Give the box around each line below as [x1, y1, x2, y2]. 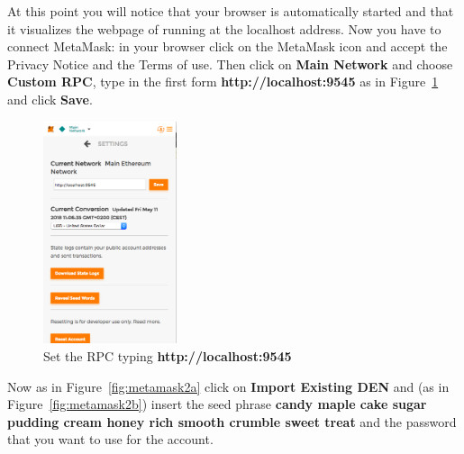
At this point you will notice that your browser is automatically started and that [7, 2, 454, 20]
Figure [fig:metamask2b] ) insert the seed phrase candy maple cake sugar [7, 395, 427, 413]
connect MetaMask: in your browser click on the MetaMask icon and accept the [7, 37, 448, 56]
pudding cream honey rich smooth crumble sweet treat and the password [7, 412, 457, 431]
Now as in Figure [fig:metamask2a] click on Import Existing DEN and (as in [7, 377, 450, 395]
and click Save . [7, 89, 93, 108]
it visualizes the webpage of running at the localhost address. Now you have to [7, 19, 441, 38]
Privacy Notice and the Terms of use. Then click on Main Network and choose [7, 54, 453, 73]
